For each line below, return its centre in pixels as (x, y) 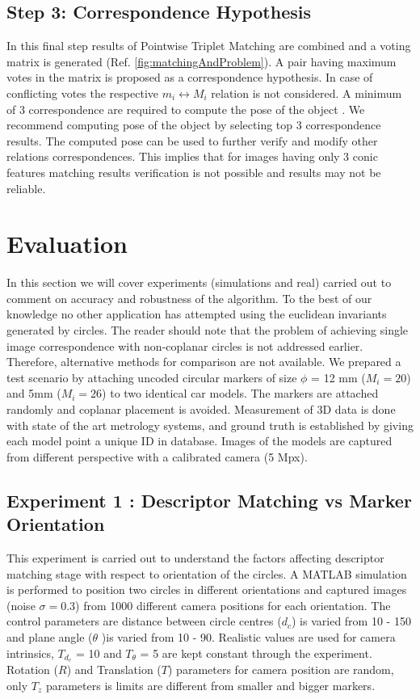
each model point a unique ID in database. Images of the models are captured (199, 441)
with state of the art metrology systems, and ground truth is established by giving (210, 425)
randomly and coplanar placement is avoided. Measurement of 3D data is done (201, 409)
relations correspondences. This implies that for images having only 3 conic (192, 156)
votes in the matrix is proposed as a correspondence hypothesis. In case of (190, 77)
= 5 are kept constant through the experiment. (256, 653)
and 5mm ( (34, 393)
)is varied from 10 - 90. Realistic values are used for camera (248, 636)
